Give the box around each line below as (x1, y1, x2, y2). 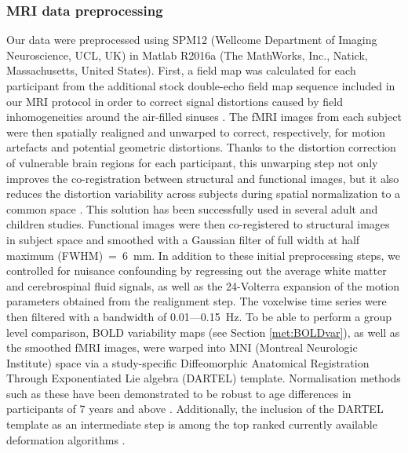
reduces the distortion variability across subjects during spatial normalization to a (6, 185, 401, 202)
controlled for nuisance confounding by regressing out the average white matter (6, 262, 387, 279)
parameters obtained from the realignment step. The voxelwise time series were (6, 293, 387, 309)
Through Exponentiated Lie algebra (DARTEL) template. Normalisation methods (6, 370, 401, 386)
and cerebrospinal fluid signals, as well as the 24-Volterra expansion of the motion (6, 277, 400, 294)
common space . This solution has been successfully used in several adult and (6, 200, 378, 217)
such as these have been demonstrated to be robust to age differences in (6, 385, 352, 401)
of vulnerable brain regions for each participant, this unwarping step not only (6, 154, 378, 170)
